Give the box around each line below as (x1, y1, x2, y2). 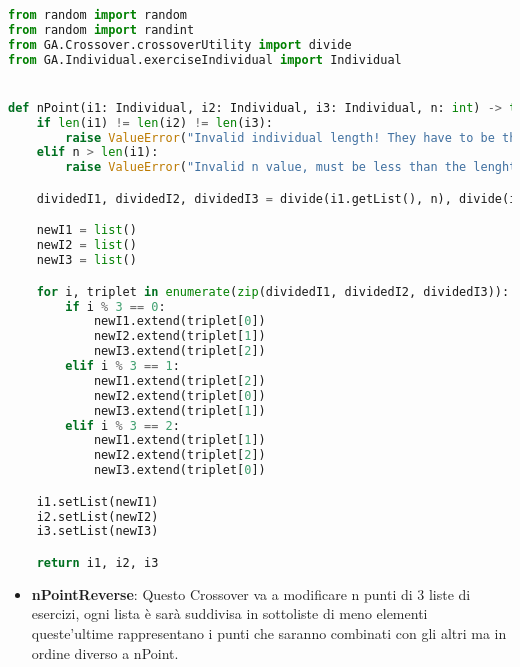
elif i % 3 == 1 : (65, 359, 180, 374)
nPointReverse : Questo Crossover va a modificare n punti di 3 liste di (31, 583, 471, 604)
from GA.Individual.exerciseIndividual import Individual (8, 52, 402, 67)
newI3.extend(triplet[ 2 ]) (93, 344, 266, 359)
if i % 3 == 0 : (65, 299, 166, 314)
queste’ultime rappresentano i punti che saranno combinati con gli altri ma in (31, 623, 507, 644)
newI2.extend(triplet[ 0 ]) (93, 388, 266, 403)
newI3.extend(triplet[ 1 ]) (93, 403, 266, 418)
